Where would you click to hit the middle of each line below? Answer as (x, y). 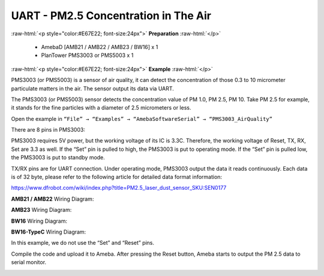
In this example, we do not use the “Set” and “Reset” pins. (83, 243)
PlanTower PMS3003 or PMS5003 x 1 (87, 55)
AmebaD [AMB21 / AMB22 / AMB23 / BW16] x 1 (100, 47)
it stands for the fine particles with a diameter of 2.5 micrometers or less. (101, 108)
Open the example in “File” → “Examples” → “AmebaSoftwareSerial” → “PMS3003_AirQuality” (142, 119)
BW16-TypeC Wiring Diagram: (49, 232)
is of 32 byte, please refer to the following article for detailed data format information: (116, 177)
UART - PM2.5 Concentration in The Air (111, 16)
